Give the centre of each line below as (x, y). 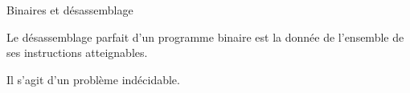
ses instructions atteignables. (77, 53)
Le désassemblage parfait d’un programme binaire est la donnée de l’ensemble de (205, 36)
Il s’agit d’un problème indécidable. (93, 79)
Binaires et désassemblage (70, 10)
